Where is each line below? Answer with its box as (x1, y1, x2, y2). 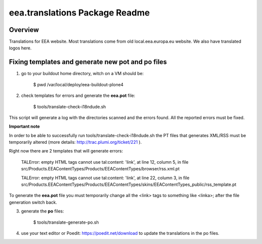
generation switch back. (9, 199, 58, 205)
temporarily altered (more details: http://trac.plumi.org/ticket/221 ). (9, 139, 142, 145)
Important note (9, 123, 40, 129)
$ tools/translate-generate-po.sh (33, 219, 99, 225)
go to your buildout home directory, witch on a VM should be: (21, 71, 144, 76)
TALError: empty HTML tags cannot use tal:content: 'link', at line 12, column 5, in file (21, 159, 189, 165)
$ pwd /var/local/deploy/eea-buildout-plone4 (33, 81, 124, 87)
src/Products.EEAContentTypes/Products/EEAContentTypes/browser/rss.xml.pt (21, 166, 180, 172)
